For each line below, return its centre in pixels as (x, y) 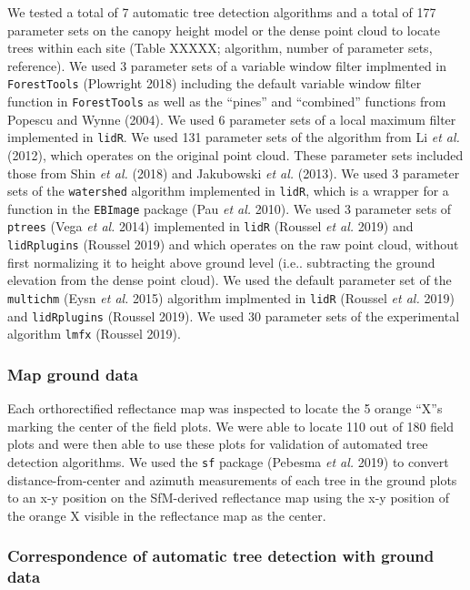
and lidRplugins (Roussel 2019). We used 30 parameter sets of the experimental (234, 315)
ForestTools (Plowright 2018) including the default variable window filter (215, 83)
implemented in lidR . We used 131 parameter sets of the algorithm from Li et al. (234, 137)
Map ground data (73, 374)
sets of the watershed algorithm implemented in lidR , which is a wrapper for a (228, 191)
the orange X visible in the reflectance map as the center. (167, 515)
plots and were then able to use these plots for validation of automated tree (218, 444)
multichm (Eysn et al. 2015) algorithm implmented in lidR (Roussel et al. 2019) (231, 297)
